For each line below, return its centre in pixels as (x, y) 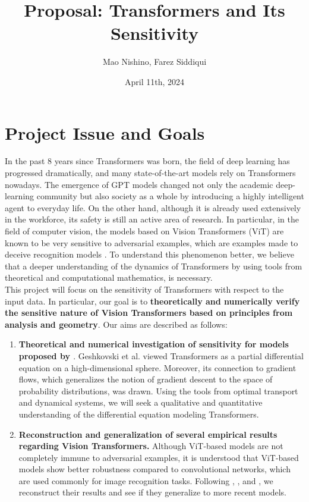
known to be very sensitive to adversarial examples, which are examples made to (152, 242)
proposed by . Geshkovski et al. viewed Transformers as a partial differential (161, 355)
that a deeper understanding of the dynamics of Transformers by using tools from (154, 266)
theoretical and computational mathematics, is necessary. (109, 277)
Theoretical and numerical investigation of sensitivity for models (154, 344)
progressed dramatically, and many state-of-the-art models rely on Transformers (150, 173)
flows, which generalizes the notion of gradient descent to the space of (146, 379)
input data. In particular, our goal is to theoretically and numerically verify (152, 301)
